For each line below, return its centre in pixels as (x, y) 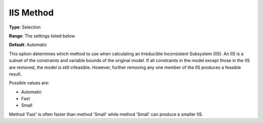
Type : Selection (25, 27)
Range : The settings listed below (42, 36)
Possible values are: (29, 83)
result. (15, 74)
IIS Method (31, 13)
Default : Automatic (28, 45)
